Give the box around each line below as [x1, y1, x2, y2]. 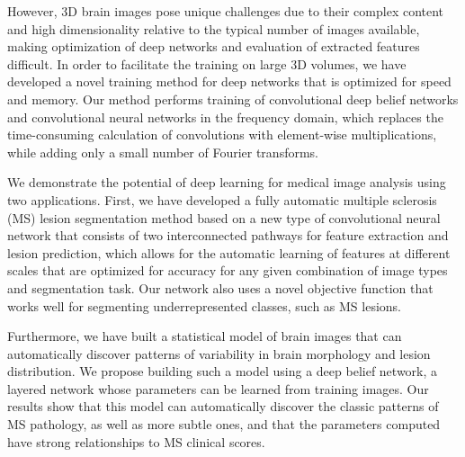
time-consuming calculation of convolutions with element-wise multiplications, [7, 125, 437, 144]
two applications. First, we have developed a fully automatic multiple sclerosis [7, 190, 437, 209]
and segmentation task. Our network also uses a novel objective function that [7, 278, 434, 297]
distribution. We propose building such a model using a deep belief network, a [7, 362, 438, 381]
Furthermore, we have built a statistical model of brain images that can [7, 327, 402, 345]
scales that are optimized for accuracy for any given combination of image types [7, 261, 448, 280]
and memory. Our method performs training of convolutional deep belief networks [7, 89, 459, 108]
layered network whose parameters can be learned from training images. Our [7, 379, 429, 398]
